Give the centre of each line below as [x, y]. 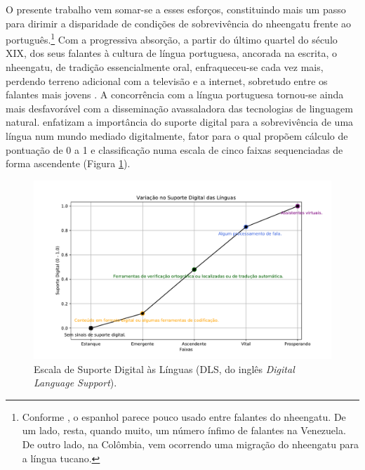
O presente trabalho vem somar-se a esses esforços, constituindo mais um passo [176, 9]
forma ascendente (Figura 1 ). [68, 163]
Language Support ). [75, 383]
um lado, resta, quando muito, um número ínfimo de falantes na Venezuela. [184, 430]
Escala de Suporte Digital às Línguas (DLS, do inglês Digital [164, 368]
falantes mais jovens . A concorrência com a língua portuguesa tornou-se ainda [175, 94]
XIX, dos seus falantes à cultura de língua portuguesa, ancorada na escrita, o [171, 53]
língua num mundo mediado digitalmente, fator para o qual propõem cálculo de [177, 136]
